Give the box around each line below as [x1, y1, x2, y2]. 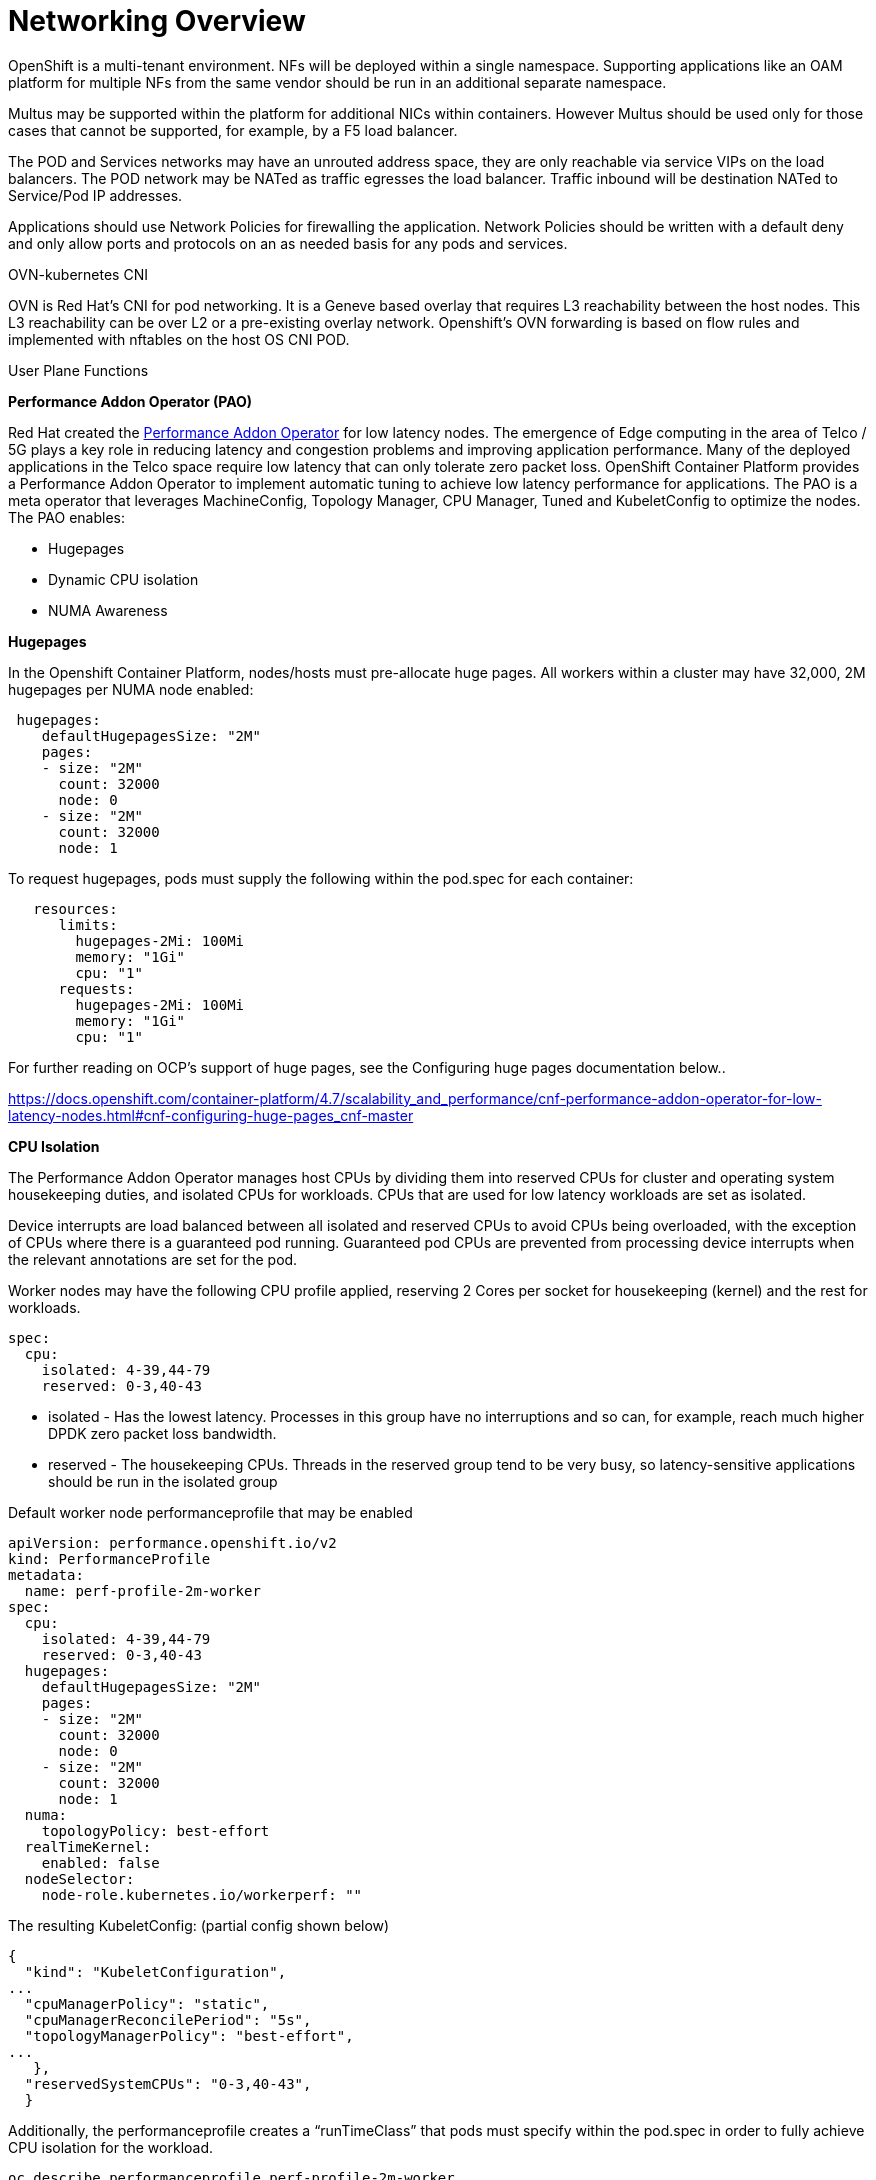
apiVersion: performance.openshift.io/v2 [8, 1534, 337, 1551]
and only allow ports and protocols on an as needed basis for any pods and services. [8, 234, 568, 252]
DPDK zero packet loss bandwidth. [48, 1424, 277, 1442]
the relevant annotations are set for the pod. [8, 1250, 298, 1268]
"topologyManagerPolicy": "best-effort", [24, 2027, 354, 2044]
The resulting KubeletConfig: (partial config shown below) [8, 1916, 390, 1934]
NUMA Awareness [48, 601, 168, 619]
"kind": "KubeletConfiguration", [24, 1963, 287, 1980]
